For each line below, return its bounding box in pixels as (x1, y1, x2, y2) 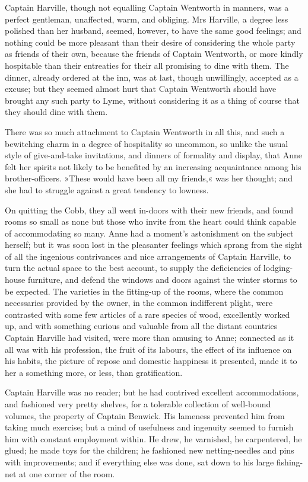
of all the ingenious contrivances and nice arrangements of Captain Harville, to (5, 250, 291, 262)
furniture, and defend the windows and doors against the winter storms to (27, 273, 297, 286)
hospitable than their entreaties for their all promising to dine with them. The (5, 59, 289, 71)
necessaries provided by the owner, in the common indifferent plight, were (5, 296, 273, 309)
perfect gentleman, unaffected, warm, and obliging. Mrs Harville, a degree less (5, 12, 288, 25)
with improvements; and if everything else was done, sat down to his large (5, 455, 274, 468)
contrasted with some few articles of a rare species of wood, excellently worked (5, 308, 290, 320)
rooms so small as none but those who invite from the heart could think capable (5, 215, 296, 228)
